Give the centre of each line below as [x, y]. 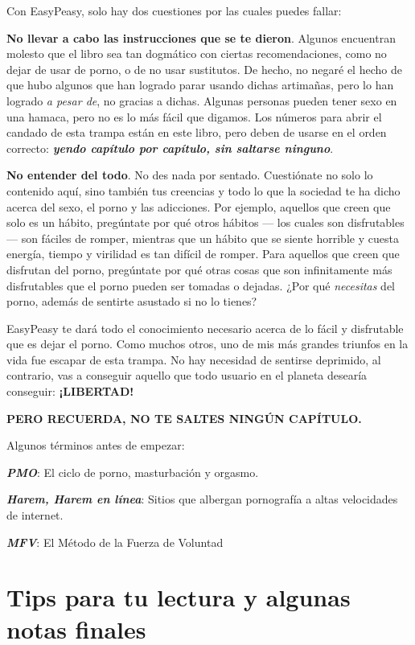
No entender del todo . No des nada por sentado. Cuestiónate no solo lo [190, 175]
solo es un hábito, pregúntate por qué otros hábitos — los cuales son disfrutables [205, 222]
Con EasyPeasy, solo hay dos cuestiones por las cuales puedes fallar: [174, 10]
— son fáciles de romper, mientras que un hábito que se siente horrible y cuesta [203, 238]
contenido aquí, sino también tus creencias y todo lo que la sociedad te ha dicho [203, 190]
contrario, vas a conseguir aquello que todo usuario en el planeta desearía [187, 375]
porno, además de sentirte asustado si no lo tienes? [132, 301]
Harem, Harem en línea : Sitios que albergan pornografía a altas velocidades [202, 499]
